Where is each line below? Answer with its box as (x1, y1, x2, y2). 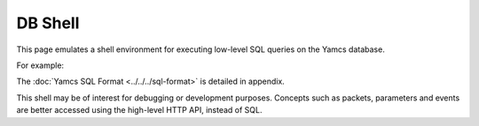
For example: (16, 60, 65, 70)
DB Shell (16, 13, 80, 33)
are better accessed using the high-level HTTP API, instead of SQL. (16, 105, 263, 115)
